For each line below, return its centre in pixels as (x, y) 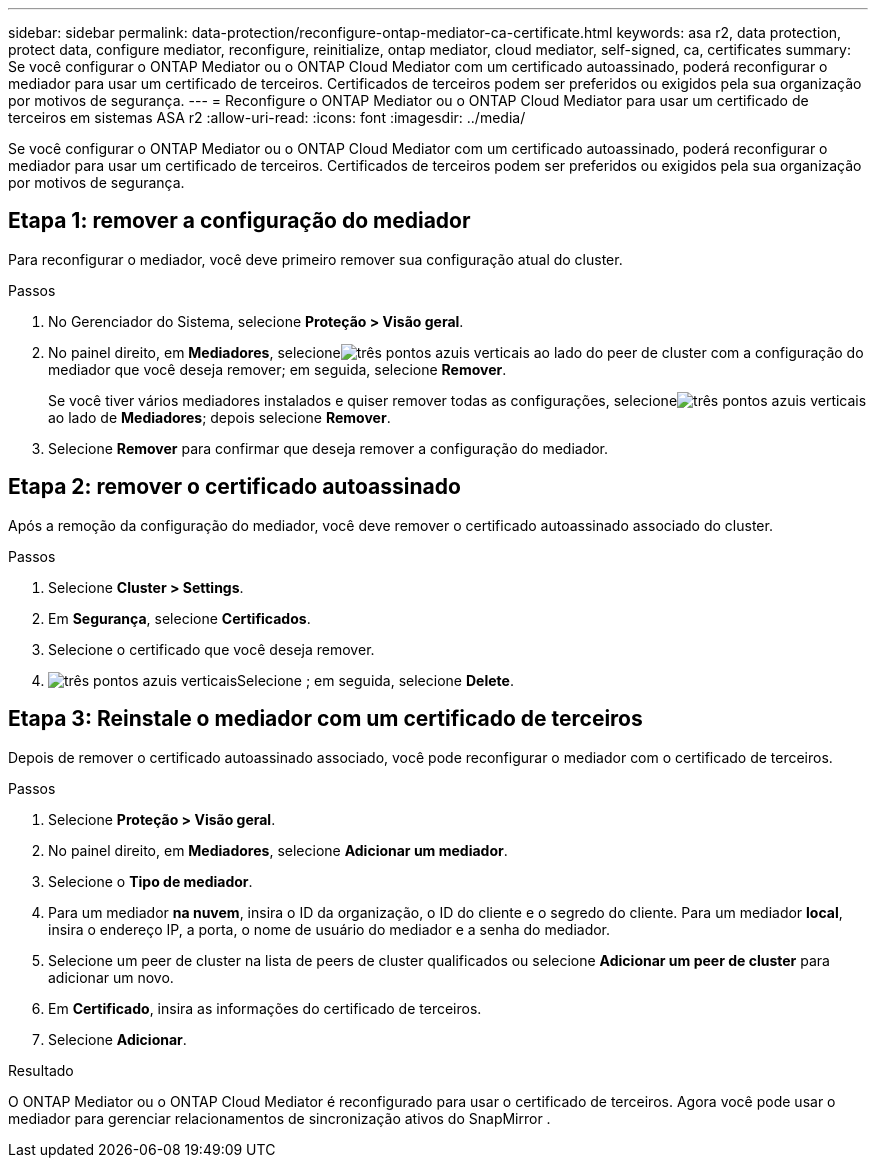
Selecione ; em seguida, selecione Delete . (375, 680)
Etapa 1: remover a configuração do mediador (239, 221)
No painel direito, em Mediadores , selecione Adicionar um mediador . (278, 850)
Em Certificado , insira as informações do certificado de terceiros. (265, 1008)
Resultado (41, 1070)
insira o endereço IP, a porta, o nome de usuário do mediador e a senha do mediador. (329, 929)
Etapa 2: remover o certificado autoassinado (234, 487)
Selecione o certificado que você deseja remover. (211, 649)
